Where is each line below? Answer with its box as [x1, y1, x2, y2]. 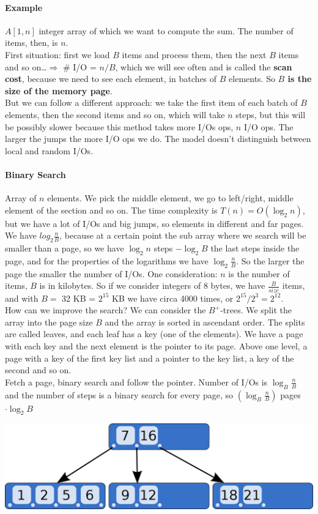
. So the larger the [236, 254, 305, 267]
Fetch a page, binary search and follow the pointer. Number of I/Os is [5, 375, 268, 388]
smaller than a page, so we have [5, 242, 124, 255]
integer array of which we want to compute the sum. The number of [39, 24, 294, 37]
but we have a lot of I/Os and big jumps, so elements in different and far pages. [5, 217, 304, 229]
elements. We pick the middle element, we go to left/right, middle [47, 192, 294, 204]
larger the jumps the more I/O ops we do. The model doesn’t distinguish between [5, 132, 311, 145]
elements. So [229, 72, 275, 85]
